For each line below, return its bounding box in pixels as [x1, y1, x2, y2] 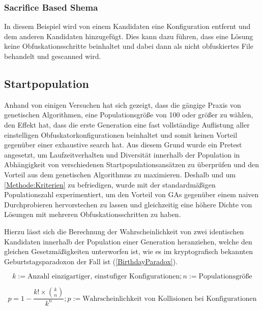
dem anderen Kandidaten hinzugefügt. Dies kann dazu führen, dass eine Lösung [4, 30, 253, 41]
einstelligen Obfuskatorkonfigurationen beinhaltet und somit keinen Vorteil [4, 129, 238, 140]
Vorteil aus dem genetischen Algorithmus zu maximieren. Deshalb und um [4, 169, 236, 179]
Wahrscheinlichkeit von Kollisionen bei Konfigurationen [82, 295, 257, 302]
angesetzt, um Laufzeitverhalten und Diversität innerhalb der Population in [4, 149, 240, 160]
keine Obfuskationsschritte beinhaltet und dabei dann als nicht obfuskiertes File [4, 41, 254, 51]
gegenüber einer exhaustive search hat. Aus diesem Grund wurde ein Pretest [4, 139, 242, 150]
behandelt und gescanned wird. [4, 51, 101, 61]
